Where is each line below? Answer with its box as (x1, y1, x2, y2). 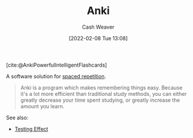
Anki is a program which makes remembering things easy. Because (20, 84, 183, 91)
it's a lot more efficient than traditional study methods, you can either (20, 90, 187, 97)
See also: (6, 114, 29, 121)
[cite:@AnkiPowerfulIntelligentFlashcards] (6, 61, 107, 68)
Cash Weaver (82, 23, 115, 30)
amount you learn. (20, 102, 64, 109)
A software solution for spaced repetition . (6, 73, 106, 80)
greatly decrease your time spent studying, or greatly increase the (20, 96, 180, 103)
